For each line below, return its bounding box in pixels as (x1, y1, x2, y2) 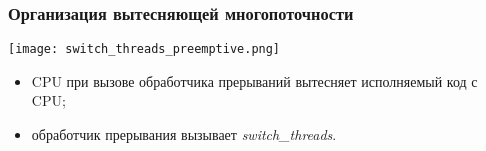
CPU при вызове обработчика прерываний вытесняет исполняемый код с (31, 70, 478, 91)
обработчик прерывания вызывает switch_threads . (31, 124, 337, 145)
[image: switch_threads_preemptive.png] (8, 42, 281, 57)
